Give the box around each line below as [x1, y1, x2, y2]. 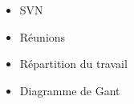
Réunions [19, 28, 66, 45]
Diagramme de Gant [19, 82, 120, 98]
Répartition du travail [19, 55, 128, 72]
